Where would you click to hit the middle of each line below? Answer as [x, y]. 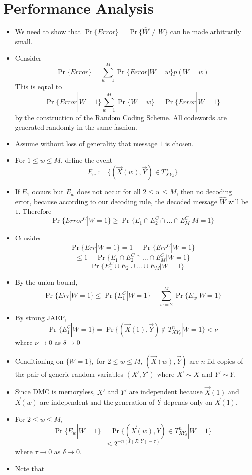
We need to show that [48, 32]
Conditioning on [39, 360]
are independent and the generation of [97, 402]
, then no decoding [204, 192]
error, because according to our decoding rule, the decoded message [116, 201]
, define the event [86, 160]
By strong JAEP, [41, 317]
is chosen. [179, 144]
